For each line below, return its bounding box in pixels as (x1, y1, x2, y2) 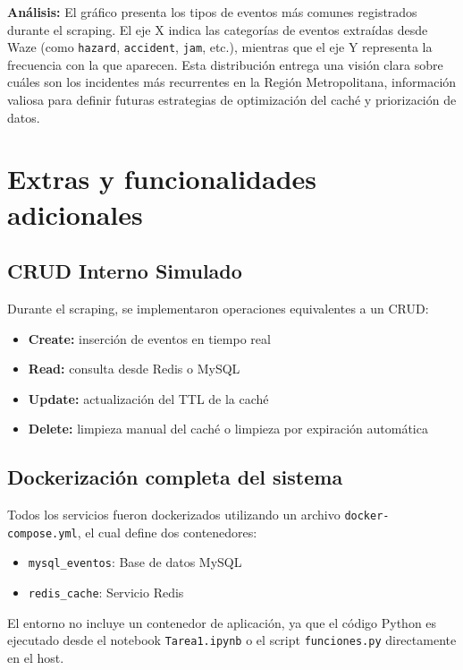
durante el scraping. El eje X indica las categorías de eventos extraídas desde (7, 20, 428, 39)
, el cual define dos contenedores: (77, 522, 257, 541)
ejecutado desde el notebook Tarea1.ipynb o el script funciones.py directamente (7, 631, 457, 649)
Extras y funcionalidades (7, 160, 317, 197)
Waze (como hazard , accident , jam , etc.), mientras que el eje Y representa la (7, 38, 433, 56)
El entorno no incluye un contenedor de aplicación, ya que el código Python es (7, 613, 437, 631)
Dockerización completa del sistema (7, 463, 343, 491)
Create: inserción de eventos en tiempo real (28, 329, 271, 348)
